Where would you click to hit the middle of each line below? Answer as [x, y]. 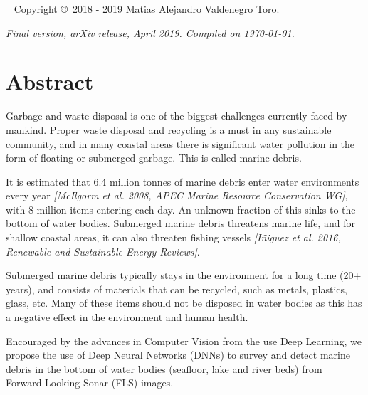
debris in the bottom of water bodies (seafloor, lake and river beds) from [164, 368]
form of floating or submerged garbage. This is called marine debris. [154, 158]
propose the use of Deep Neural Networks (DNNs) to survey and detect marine [178, 355]
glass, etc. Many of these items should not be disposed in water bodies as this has [184, 303]
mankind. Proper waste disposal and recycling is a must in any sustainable [169, 129]
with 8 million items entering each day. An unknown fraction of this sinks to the [181, 209]
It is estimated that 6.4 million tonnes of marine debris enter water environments [183, 181]
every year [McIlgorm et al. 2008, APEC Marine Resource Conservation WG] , [177, 195]
